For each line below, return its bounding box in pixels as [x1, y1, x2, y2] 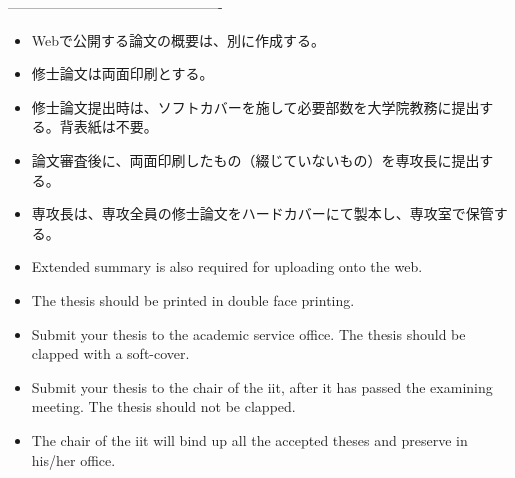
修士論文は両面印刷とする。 [31, 63, 214, 84]
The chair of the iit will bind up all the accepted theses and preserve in [31, 429, 468, 450]
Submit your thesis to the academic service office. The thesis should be [31, 323, 466, 344]
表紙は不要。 [73, 116, 158, 137]
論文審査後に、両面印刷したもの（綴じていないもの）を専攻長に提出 [31, 149, 480, 170]
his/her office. [31, 449, 116, 470]
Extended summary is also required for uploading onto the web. [31, 256, 423, 277]
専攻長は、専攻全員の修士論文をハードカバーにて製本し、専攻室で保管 [31, 203, 494, 224]
